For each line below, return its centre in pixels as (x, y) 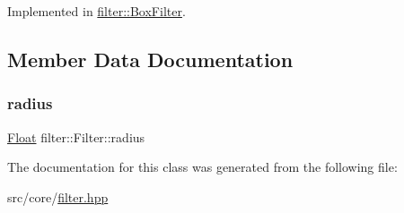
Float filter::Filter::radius (76, 136)
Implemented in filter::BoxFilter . (97, 11)
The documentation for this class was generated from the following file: (202, 167)
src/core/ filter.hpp (58, 196)
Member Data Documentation (150, 59)
